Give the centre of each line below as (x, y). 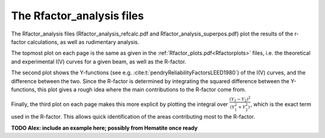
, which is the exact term (280, 104)
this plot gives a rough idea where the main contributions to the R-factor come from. (141, 89)
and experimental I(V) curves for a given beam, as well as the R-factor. (99, 61)
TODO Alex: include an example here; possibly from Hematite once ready (104, 128)
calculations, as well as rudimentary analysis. (83, 42)
